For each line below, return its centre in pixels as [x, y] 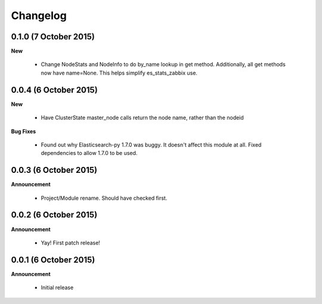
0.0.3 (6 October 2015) [54, 170]
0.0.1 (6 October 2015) [53, 260]
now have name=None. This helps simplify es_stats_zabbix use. [119, 73]
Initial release [57, 288]
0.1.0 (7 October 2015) [53, 37]
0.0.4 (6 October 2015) [54, 90]
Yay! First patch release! [71, 243]
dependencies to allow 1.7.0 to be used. [89, 153]
